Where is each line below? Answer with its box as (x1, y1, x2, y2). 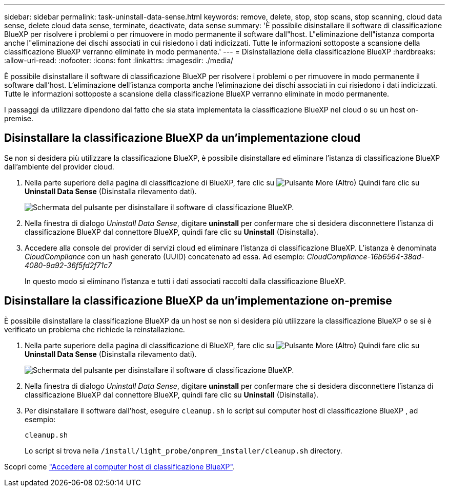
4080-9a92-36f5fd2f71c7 (25, 260, 112, 270)
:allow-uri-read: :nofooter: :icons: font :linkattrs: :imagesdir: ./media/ (4, 56, 234, 65)
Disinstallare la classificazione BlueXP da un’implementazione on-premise (4, 294, 392, 308)
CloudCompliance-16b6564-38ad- (307, 252, 424, 261)
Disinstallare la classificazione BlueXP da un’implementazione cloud (4, 131, 361, 145)
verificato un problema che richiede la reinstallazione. (4, 325, 185, 334)
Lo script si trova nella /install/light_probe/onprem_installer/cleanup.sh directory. (25, 446, 342, 455)
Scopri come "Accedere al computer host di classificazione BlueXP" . (4, 462, 235, 471)
